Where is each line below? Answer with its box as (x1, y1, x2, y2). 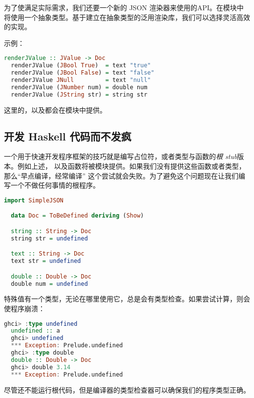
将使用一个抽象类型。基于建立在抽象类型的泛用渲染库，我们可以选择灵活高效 (4, 12, 250, 22)
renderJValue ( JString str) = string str (11, 91, 148, 98)
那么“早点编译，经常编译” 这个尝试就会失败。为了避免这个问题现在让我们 (4, 170, 238, 180)
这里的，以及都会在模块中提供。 (4, 104, 106, 115)
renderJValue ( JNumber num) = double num (11, 83, 148, 91)
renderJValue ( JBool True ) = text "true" (11, 62, 151, 69)
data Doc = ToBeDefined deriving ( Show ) (11, 212, 144, 219)
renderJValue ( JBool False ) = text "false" (11, 69, 154, 77)
